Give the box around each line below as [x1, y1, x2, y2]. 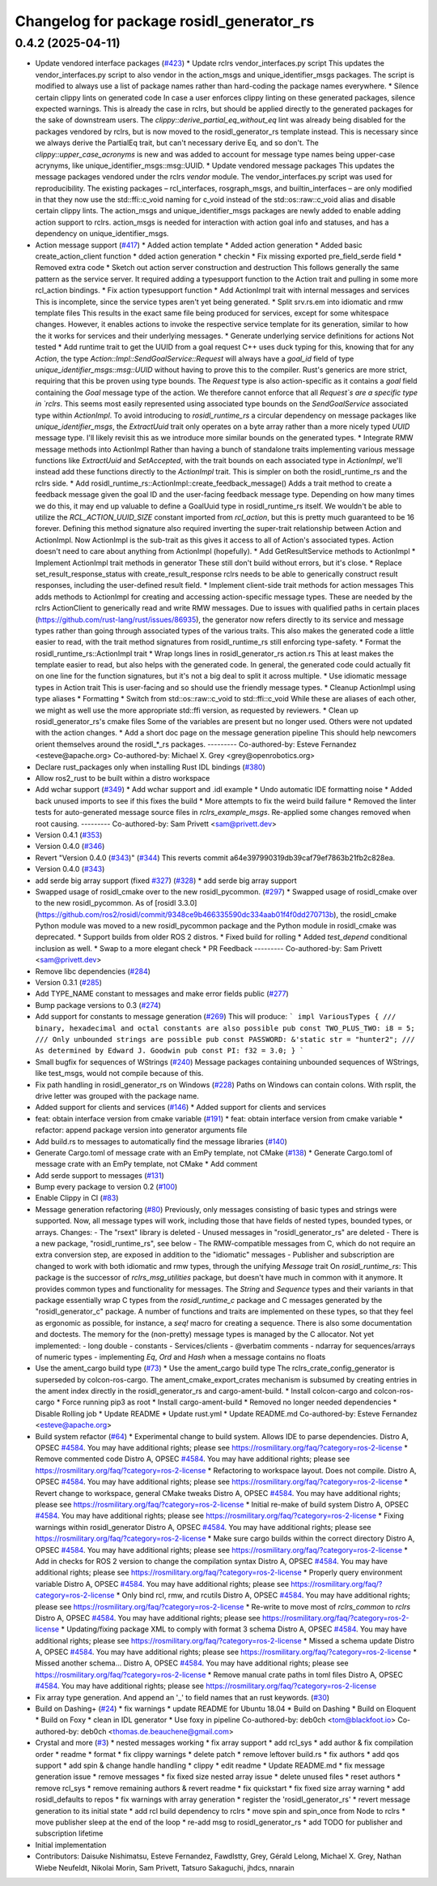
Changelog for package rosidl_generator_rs [15, 12, 315, 30]
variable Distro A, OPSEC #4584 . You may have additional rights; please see [35, 1579, 290, 1588]
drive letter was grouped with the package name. [35, 1091, 200, 1100]
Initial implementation [35, 1840, 107, 1850]
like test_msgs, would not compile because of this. [35, 1069, 204, 1078]
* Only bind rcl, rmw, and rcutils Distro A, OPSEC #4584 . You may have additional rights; [116, 1590, 410, 1601]
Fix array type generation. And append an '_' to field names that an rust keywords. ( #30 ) [35, 1692, 330, 1702]
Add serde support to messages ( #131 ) [35, 1170, 165, 1180]
